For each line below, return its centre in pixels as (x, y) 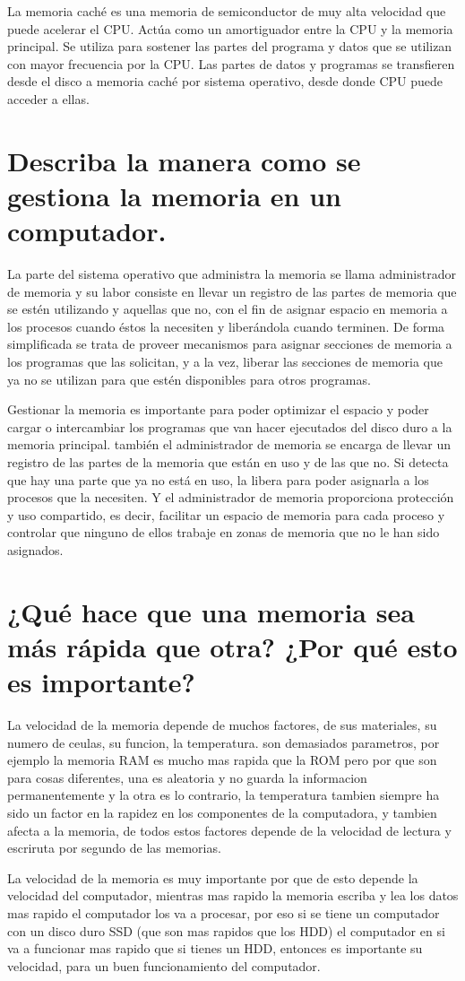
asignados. (35, 549)
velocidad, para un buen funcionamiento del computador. (164, 965)
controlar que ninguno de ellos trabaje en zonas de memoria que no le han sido (224, 532)
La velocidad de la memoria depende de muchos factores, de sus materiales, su (222, 725)
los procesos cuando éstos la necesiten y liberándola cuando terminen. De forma (226, 326)
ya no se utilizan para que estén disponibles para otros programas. (189, 379)
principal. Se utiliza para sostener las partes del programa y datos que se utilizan (230, 46)
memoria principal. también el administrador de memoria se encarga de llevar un (229, 444)
